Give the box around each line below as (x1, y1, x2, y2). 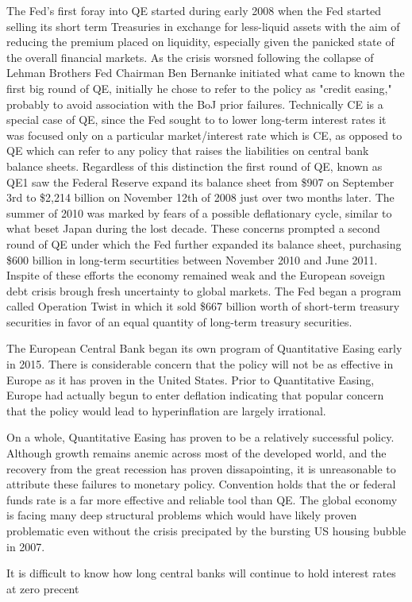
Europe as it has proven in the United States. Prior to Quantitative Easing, (6, 371, 375, 388)
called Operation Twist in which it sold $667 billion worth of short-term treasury (6, 298, 400, 315)
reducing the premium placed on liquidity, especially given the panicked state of (6, 33, 395, 50)
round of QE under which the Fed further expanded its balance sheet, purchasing (6, 235, 402, 252)
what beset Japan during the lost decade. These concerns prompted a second (6, 220, 380, 237)
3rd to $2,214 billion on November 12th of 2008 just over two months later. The (6, 189, 395, 206)
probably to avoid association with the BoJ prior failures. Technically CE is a (6, 95, 383, 112)
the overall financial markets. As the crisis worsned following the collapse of (6, 48, 374, 65)
